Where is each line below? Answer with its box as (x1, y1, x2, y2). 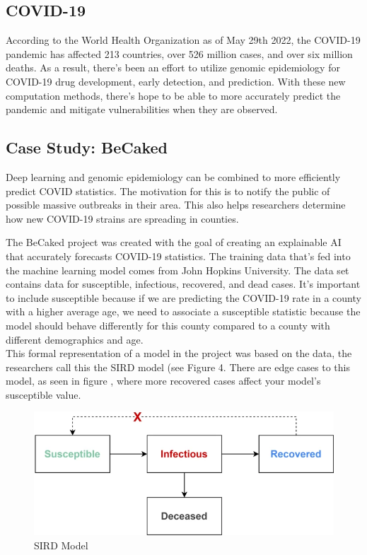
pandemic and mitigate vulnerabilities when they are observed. (6, 102, 278, 117)
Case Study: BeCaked (6, 136, 168, 158)
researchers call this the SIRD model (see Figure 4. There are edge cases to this (6, 359, 350, 374)
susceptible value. (6, 387, 81, 402)
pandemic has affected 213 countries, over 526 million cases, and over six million (6, 46, 353, 61)
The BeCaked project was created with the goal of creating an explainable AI (6, 235, 342, 250)
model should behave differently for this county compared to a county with (6, 317, 330, 332)
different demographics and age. (6, 332, 144, 346)
